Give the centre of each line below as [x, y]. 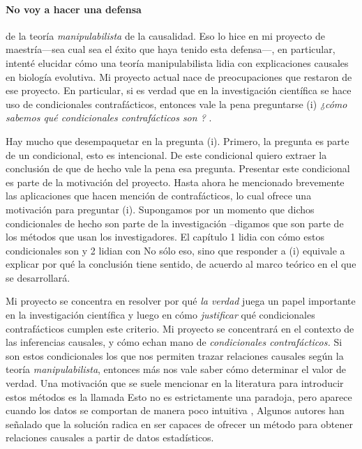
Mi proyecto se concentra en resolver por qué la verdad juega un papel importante [181, 301]
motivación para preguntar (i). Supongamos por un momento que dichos [160, 209]
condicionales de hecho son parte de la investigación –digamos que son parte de [175, 223]
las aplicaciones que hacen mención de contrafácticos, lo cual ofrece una [159, 196]
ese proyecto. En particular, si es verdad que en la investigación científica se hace [179, 90]
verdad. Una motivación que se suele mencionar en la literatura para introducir [175, 383]
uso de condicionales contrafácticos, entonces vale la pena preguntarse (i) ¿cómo [176, 104]
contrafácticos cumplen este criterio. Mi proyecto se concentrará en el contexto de [180, 328]
